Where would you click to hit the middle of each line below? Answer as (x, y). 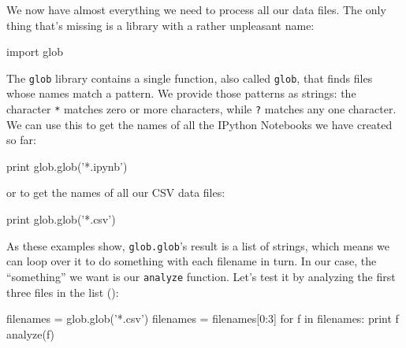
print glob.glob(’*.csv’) (61, 219)
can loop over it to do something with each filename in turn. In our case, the (192, 261)
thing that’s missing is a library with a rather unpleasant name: (160, 25)
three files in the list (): (63, 292)
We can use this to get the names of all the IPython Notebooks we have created (199, 124)
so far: (21, 140)
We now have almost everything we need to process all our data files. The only (196, 9)
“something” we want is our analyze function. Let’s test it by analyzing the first (201, 276)
